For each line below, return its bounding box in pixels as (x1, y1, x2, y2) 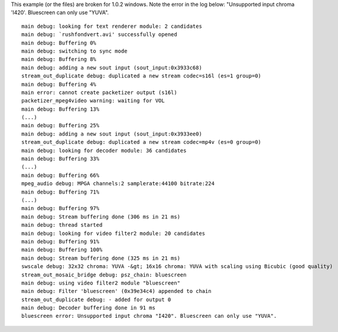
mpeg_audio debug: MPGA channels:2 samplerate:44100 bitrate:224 (21, 180, 215, 187)
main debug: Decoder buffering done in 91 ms (21, 305, 156, 311)
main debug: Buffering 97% (21, 205, 100, 212)
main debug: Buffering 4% (21, 80, 97, 88)
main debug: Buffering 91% (21, 238, 100, 245)
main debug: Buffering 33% (21, 156, 100, 162)
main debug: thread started (21, 222, 103, 228)
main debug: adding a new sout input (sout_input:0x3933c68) (21, 64, 202, 71)
